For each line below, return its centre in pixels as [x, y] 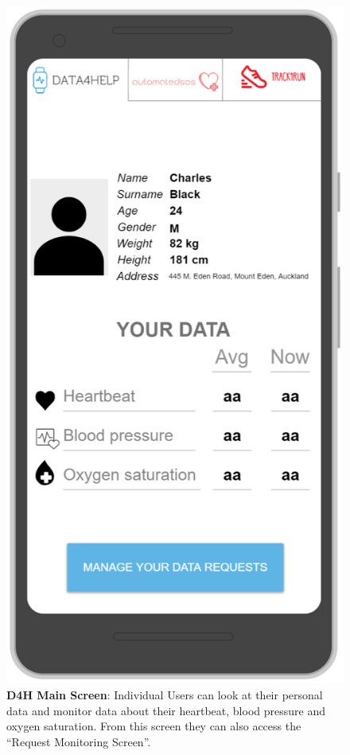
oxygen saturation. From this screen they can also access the [154, 726]
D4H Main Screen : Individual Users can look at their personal [165, 694]
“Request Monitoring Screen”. [79, 741]
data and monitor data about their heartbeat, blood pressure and [166, 710]
